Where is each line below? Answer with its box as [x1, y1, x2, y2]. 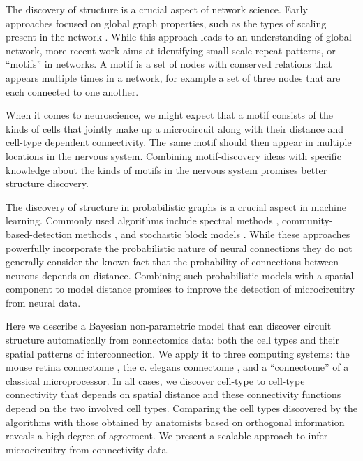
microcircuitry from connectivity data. [6, 441, 170, 456]
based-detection [6, 226, 72, 241]
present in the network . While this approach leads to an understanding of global [6, 29, 352, 44]
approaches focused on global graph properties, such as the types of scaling [6, 15, 327, 30]
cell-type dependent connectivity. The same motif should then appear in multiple [6, 135, 352, 149]
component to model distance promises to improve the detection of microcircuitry [6, 281, 355, 296]
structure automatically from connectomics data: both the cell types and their [6, 332, 339, 347]
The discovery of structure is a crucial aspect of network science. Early [6, 2, 308, 16]
